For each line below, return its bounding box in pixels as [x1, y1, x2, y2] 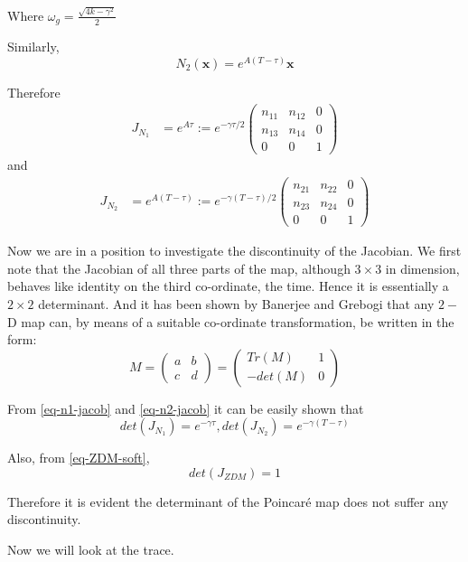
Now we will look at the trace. [7, 540, 174, 559]
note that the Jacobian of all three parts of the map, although [7, 258, 351, 277]
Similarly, [7, 37, 60, 56]
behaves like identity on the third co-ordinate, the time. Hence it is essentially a [7, 276, 449, 295]
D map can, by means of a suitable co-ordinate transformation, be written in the [7, 312, 454, 331]
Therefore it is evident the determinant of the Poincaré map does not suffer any [7, 492, 449, 510]
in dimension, [385, 258, 460, 277]
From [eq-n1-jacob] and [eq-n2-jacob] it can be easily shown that [7, 398, 364, 417]
